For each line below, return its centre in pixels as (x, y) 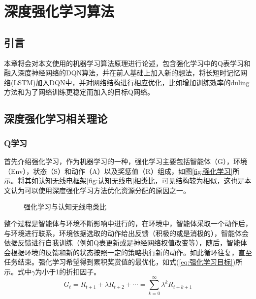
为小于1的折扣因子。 (68, 271)
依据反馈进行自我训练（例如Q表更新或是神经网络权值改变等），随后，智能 (122, 243)
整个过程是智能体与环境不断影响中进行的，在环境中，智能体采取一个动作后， (128, 223)
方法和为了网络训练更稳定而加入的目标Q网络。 (79, 92)
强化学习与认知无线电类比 (65, 207)
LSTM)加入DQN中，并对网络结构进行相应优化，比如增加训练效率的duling (131, 82)
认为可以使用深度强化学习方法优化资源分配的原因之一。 (100, 190)
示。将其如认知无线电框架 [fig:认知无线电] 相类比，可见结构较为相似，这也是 (124, 181)
